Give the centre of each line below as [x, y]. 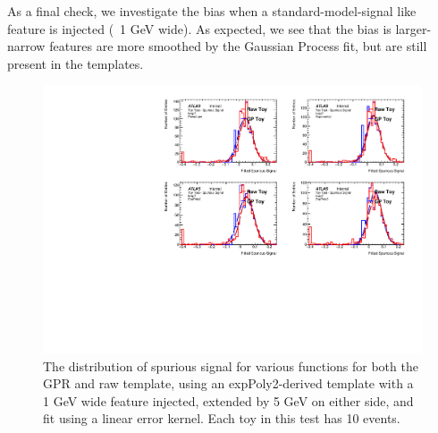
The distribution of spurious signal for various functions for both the [231, 365]
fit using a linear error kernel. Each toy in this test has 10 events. [222, 418]
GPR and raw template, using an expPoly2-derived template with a [228, 383]
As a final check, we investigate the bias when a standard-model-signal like [212, 11]
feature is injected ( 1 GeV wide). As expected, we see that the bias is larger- [219, 28]
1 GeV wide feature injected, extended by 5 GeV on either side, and [228, 400]
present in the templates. [76, 63]
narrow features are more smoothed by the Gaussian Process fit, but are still [217, 46]
